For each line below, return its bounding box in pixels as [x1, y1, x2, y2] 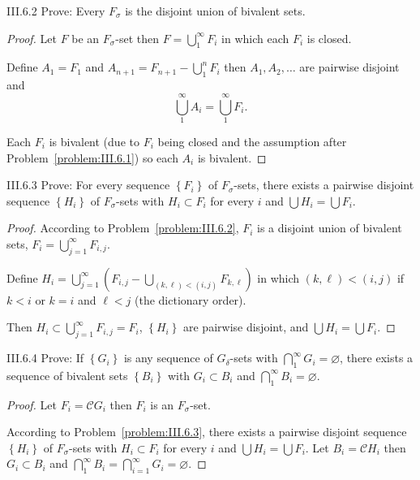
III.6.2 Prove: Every [6, 2, 105, 19]
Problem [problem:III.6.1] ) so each [6, 149, 178, 166]
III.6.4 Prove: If [6, 349, 84, 366]
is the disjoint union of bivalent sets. [125, 2, 306, 19]
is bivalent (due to [49, 132, 139, 149]
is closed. [306, 29, 352, 46]
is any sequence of [123, 349, 213, 366]
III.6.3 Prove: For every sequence [6, 176, 170, 193]
